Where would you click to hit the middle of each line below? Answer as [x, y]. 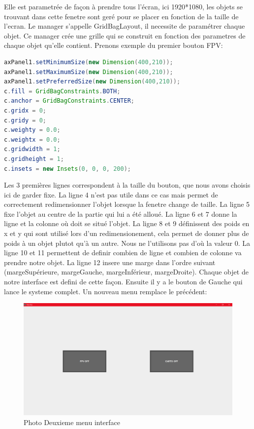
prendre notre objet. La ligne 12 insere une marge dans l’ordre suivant [110, 262]
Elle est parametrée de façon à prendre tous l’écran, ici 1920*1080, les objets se [123, 6]
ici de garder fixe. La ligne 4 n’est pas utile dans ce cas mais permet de [111, 194]
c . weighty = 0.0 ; [32, 130]
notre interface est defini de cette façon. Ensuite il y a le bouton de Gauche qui [123, 282]
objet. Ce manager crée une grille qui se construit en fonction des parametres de [125, 35]
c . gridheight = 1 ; [34, 159]
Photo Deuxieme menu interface [72, 422]
